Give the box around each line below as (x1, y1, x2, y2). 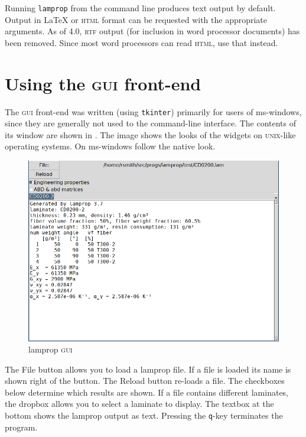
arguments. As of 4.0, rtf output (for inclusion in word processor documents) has (5, 25, 300, 37)
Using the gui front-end (5, 71, 201, 95)
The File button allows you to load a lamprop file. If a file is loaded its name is (5, 363, 291, 375)
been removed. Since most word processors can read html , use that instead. (5, 36, 278, 48)
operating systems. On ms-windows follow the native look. (5, 140, 216, 152)
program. (5, 420, 38, 433)
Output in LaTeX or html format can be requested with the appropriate (5, 13, 268, 25)
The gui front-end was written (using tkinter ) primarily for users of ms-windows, (5, 105, 302, 118)
